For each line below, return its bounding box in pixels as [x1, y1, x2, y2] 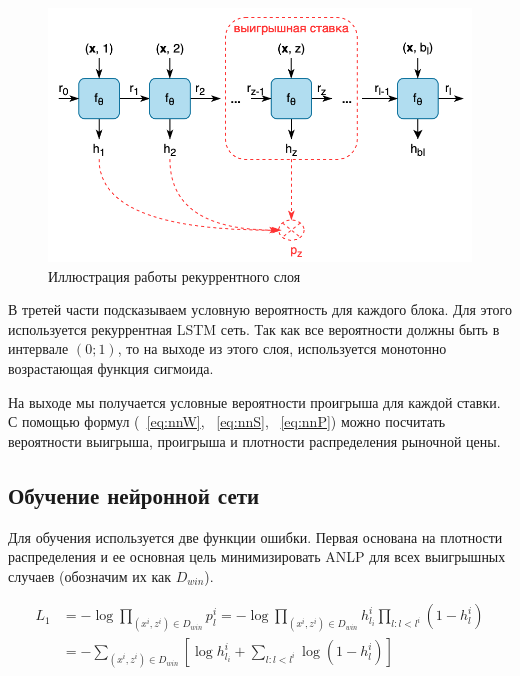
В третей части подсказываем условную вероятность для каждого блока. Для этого [8, 299, 512, 320]
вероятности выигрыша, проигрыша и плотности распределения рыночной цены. [8, 430, 501, 451]
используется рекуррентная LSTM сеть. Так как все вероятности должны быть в [8, 318, 500, 339]
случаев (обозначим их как [8, 565, 172, 586]
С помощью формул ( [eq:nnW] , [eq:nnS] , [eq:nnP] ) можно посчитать [8, 411, 446, 432]
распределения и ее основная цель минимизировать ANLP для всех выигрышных [8, 546, 506, 567]
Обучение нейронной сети [8, 479, 260, 510]
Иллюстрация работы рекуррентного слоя [48, 265, 301, 286]
